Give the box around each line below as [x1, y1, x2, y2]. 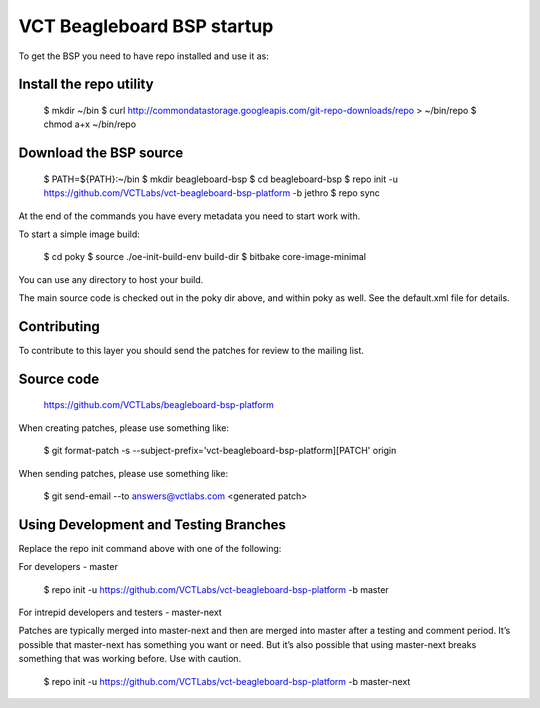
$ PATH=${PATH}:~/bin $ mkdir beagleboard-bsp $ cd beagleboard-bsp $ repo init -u [43, 173, 399, 185]
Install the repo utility [18, 76, 154, 93]
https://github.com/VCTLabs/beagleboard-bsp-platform [43, 399, 275, 411]
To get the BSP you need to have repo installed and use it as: [18, 50, 269, 62]
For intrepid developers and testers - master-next [18, 606, 222, 619]
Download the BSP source [18, 145, 184, 162]
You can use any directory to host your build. [18, 273, 204, 285]
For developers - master [18, 561, 119, 573]
